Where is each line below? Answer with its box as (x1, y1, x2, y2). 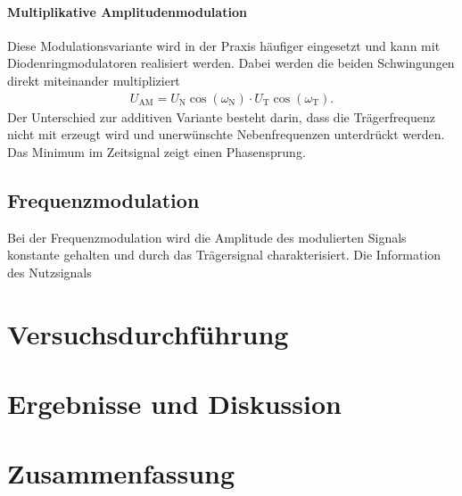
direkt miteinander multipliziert (7, 70, 180, 89)
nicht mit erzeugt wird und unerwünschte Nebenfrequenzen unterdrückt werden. (7, 125, 445, 144)
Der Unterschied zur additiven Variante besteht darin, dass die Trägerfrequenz (7, 107, 435, 126)
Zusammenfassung (7, 455, 235, 492)
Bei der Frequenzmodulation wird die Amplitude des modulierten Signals (7, 227, 407, 246)
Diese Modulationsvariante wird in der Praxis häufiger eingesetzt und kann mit (7, 36, 441, 54)
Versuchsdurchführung (7, 315, 289, 351)
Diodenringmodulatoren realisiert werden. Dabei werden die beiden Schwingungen (7, 54, 455, 72)
